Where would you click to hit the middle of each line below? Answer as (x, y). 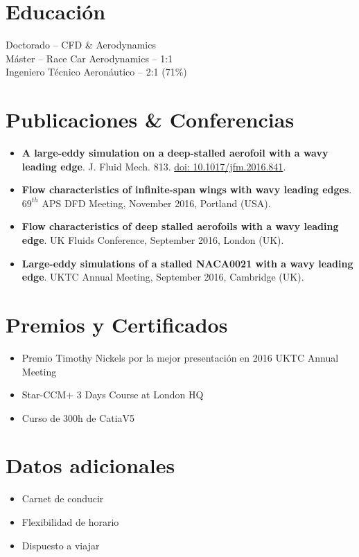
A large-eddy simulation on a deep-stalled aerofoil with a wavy (175, 153)
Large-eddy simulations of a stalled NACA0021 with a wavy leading (187, 263)
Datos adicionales (90, 465)
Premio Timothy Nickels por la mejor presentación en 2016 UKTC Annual (180, 357)
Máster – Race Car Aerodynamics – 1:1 (89, 58)
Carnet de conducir (63, 498)
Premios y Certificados (117, 324)
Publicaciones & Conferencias (150, 120)
